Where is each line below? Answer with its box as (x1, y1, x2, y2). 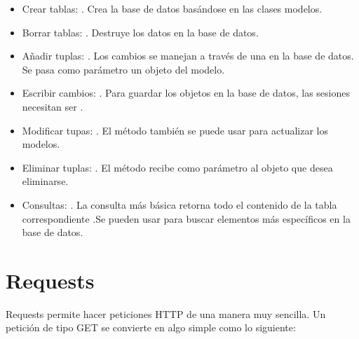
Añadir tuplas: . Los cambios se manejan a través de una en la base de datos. (22, 48, 354, 63)
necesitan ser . (22, 99, 83, 113)
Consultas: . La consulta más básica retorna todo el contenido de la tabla (22, 197, 337, 212)
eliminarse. (22, 174, 69, 188)
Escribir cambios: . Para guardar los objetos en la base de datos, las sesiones (22, 85, 351, 100)
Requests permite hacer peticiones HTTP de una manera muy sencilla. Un (6, 306, 326, 321)
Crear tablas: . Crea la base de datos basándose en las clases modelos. (22, 1, 323, 15)
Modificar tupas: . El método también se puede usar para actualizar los (22, 123, 329, 137)
